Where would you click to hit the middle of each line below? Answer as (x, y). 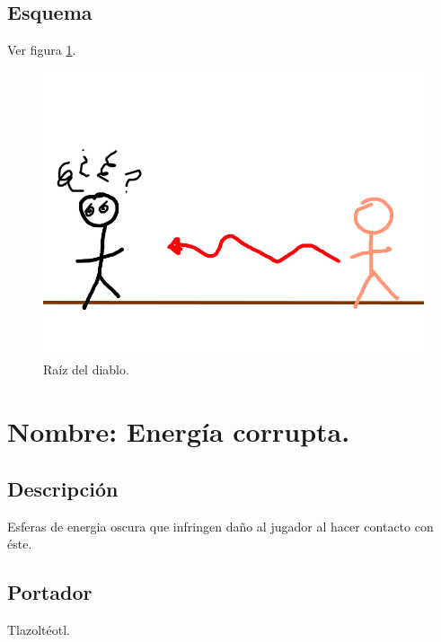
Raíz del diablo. (86, 369)
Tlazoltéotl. (39, 629)
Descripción (63, 488)
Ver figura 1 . (42, 50)
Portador (50, 592)
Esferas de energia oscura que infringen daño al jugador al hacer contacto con (220, 526)
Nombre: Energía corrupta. (179, 431)
